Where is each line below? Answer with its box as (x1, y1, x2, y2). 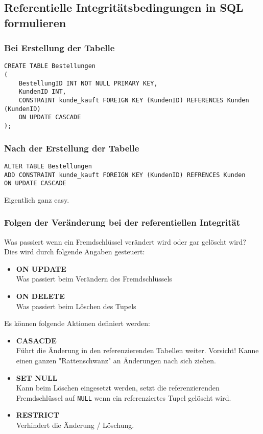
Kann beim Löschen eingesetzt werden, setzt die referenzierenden (16, 382, 220, 393)
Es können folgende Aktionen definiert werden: (4, 318, 150, 329)
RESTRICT (16, 409, 59, 420)
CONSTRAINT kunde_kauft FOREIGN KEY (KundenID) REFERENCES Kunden (18, 97, 249, 104)
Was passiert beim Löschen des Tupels (16, 300, 136, 311)
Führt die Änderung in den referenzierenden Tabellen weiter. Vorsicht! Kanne (16, 345, 259, 356)
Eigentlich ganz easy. (4, 194, 69, 205)
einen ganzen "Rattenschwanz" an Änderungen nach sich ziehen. (16, 355, 216, 365)
